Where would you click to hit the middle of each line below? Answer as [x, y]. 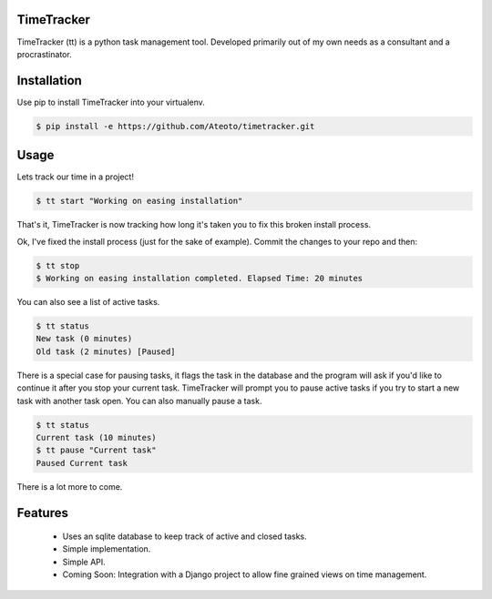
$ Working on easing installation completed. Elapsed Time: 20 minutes [200, 279]
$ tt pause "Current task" [96, 450]
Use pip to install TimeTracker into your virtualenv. [111, 102]
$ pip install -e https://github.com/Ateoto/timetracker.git [175, 126]
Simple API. [84, 562]
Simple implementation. [107, 549]
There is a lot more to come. [70, 486]
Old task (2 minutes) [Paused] [106, 351]
